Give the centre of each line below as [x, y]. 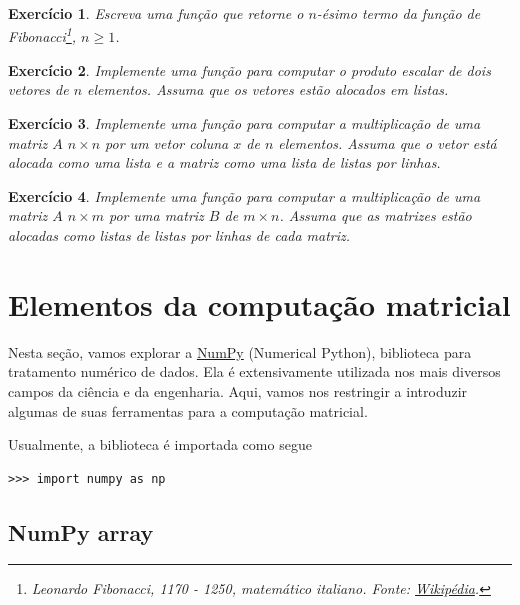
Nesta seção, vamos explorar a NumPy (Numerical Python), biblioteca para [240, 351]
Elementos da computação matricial [259, 303]
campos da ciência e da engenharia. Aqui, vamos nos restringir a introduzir [238, 390]
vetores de [38, 89]
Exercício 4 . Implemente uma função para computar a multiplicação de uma [244, 195]
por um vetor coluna [167, 142]
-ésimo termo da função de [398, 13]
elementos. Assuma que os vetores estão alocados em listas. [268, 89]
